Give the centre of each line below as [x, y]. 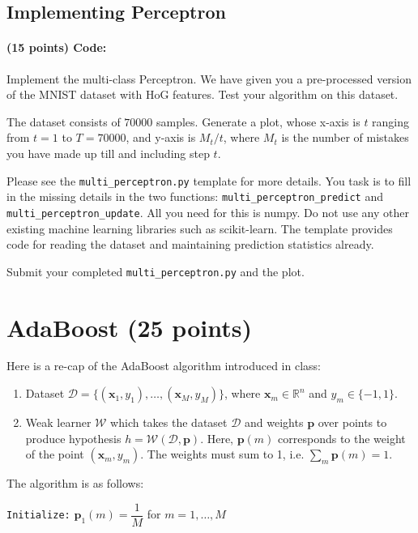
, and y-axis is [161, 137]
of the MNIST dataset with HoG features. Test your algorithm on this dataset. [203, 94]
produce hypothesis [73, 438]
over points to [352, 422]
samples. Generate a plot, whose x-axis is [258, 121]
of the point [55, 454]
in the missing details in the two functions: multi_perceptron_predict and [195, 196]
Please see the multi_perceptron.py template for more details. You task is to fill [209, 180]
